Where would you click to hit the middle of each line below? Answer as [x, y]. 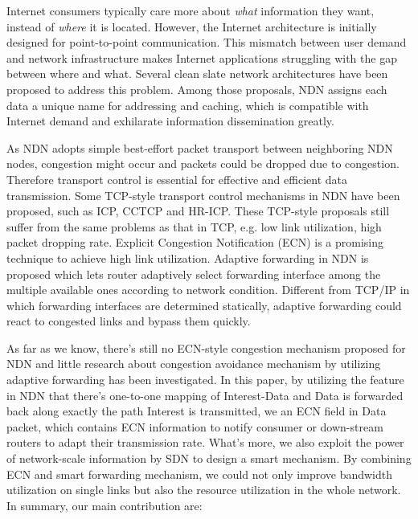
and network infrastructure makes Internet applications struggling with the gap [202, 57]
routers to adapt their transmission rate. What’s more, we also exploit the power [205, 442]
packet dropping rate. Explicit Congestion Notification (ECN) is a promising [195, 242]
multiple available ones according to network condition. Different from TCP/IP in [208, 290]
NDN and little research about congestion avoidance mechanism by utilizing [194, 364]
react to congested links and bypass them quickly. [129, 321]
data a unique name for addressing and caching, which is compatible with [188, 105]
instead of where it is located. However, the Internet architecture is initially [192, 26]
